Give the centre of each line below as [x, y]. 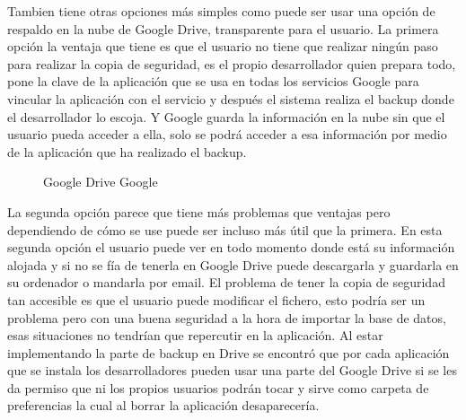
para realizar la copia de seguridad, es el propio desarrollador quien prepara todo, [232, 63]
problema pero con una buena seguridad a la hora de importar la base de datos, [227, 317]
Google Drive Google [101, 182]
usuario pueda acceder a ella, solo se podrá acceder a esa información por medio [227, 134]
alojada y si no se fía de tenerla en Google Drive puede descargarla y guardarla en [233, 264]
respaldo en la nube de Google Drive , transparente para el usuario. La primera [223, 28]
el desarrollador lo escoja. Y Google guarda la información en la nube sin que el [226, 116]
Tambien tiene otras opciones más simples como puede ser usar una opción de [221, 11]
